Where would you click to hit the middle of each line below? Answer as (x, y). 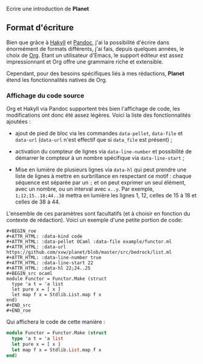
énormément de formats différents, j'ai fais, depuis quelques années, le (95, 48)
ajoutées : (19, 122)
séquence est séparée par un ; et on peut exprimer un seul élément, (100, 183)
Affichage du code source (45, 95)
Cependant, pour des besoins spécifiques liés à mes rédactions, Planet (95, 73)
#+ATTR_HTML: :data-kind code (45, 237)
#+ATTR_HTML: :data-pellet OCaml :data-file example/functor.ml (89, 242)
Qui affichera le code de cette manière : (56, 322)
